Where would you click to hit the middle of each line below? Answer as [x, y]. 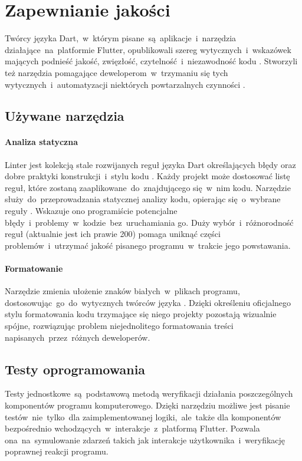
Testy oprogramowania [75, 369]
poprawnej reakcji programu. [57, 451]
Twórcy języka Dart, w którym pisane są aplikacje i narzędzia [121, 38]
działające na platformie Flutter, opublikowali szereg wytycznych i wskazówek [148, 49]
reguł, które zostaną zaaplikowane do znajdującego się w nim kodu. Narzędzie [148, 187]
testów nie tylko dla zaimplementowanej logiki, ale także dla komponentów [143, 416]
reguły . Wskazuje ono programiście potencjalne [91, 211]
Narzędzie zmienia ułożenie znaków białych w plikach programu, [122, 291]
